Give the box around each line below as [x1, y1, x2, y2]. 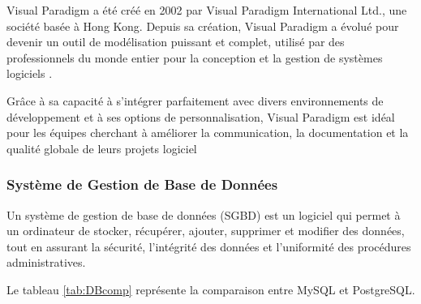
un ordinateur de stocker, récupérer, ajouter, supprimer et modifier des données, [6, 222, 405, 239]
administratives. [6, 254, 86, 271]
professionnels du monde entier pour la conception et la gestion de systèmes [6, 49, 383, 66]
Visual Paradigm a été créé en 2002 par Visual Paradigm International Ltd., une [6, 2, 407, 18]
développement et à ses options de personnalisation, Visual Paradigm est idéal [6, 108, 395, 125]
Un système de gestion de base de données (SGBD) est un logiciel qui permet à [6, 206, 401, 223]
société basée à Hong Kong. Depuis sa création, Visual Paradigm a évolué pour [6, 17, 399, 34]
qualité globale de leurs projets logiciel [6, 139, 197, 156]
